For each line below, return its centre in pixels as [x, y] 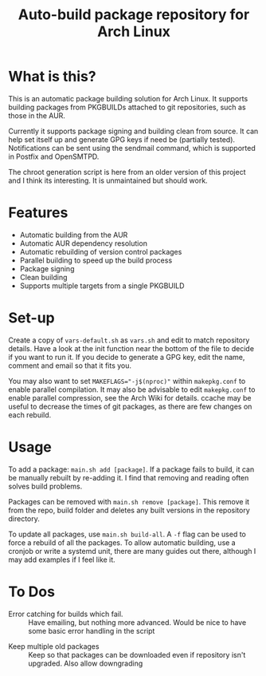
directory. [24, 518]
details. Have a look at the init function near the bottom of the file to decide [131, 348]
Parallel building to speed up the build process [96, 260]
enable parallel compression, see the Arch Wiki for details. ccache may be [130, 397]
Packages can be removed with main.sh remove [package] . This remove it [129, 501]
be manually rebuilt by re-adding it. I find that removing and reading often [129, 477]
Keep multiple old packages [54, 646]
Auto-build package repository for [134, 15]
